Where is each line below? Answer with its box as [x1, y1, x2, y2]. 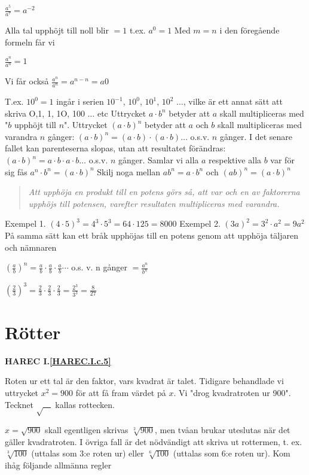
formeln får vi [5, 35, 55, 48]
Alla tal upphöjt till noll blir [5, 24, 109, 36]
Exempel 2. [179, 217, 221, 230]
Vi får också [5, 75, 49, 87]
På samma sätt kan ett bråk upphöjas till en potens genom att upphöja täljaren [5, 229, 299, 242]
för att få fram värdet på [75, 386, 166, 398]
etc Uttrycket [97, 106, 146, 119]
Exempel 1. [5, 217, 46, 230]
